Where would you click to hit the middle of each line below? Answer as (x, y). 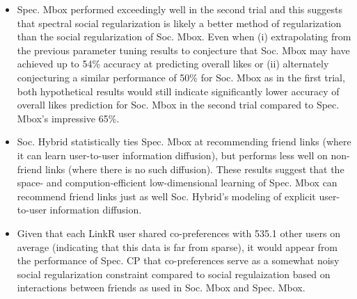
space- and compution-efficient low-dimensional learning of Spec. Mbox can (177, 183)
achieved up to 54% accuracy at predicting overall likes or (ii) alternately (173, 64)
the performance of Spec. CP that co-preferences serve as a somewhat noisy (178, 260)
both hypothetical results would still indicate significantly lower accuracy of (178, 91)
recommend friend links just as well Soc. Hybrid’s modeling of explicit (166, 196)
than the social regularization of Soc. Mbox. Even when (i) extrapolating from (184, 37)
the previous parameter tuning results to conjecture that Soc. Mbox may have (183, 50)
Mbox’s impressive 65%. (68, 118)
